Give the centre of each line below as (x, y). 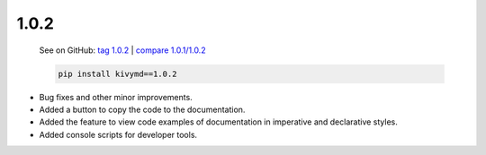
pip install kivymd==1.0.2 (117, 73)
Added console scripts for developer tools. (118, 134)
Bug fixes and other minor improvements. (116, 97)
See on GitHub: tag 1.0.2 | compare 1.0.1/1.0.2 (122, 50)
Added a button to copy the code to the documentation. (142, 109)
